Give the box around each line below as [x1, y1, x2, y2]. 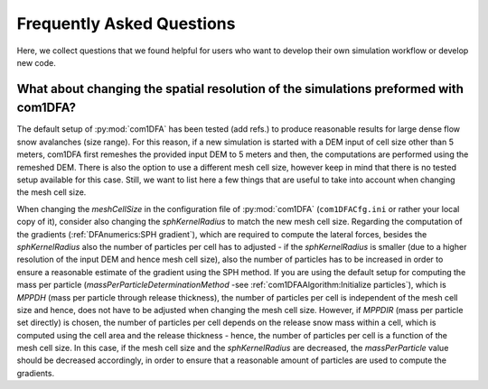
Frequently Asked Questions [16, 14, 236, 33]
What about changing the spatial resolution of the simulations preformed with [16, 81, 465, 97]
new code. [16, 57, 56, 68]
